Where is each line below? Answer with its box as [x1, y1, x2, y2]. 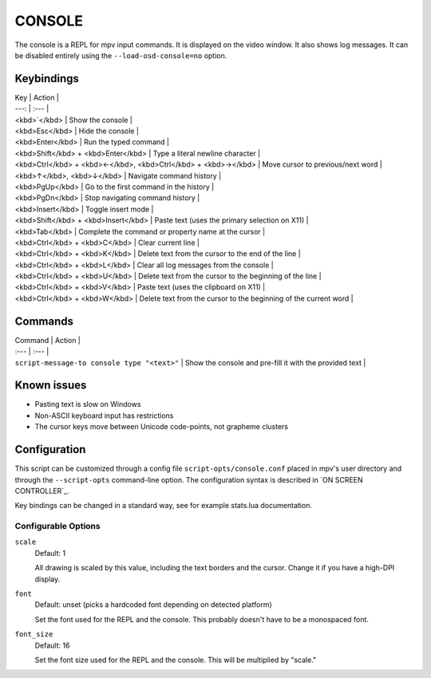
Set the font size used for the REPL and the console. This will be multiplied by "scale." [34, 655, 317, 664]
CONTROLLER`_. [14, 486, 69, 495]
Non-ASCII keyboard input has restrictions [34, 411, 174, 420]
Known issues [14, 379, 87, 392]
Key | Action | [14, 93, 60, 102]
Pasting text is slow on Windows [34, 400, 141, 409]
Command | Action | [14, 335, 81, 345]
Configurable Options [14, 521, 101, 532]
